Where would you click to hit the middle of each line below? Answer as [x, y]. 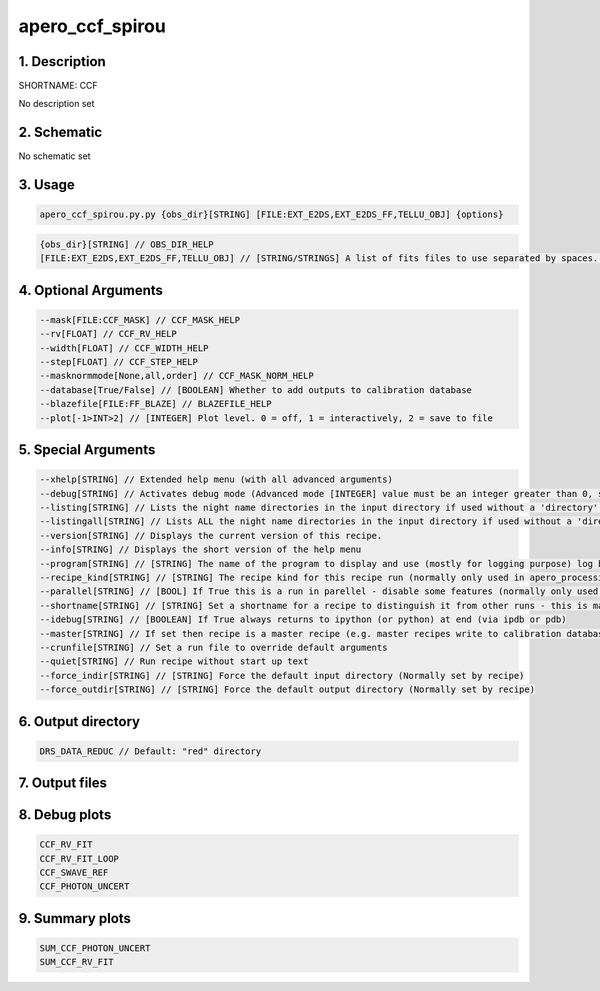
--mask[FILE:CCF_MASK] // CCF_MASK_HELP [139, 319]
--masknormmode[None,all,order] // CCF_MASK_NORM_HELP [176, 376]
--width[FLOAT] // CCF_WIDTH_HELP [124, 348]
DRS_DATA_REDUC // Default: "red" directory [150, 751]
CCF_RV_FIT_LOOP [79, 858]
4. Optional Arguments [91, 290]
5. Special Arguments [87, 450]
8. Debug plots [65, 815]
